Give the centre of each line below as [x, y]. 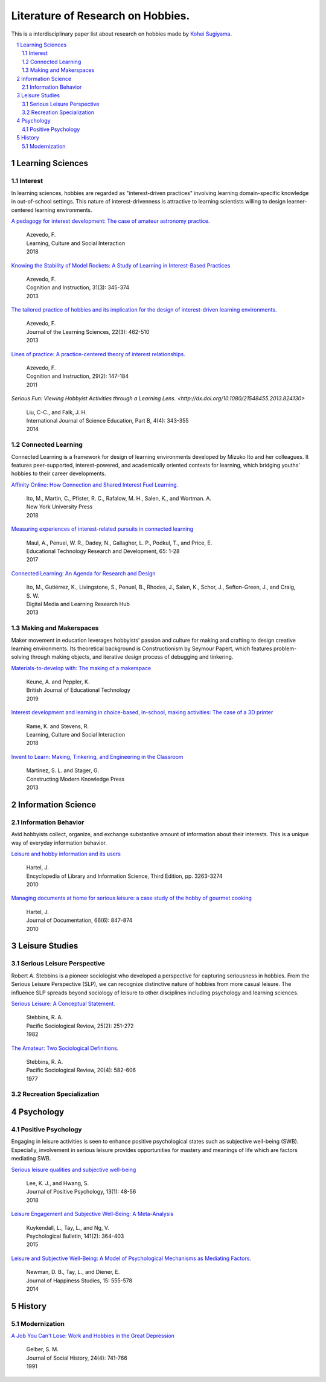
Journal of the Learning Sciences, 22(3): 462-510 [88, 331]
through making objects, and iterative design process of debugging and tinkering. [132, 657]
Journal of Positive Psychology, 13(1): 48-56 [81, 1192]
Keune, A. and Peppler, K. [58, 682]
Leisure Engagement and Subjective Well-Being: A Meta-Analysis [92, 1214]
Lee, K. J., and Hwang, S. [58, 1183]
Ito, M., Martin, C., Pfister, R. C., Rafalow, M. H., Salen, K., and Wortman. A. [119, 499]
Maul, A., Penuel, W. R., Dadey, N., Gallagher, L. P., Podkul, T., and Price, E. [119, 543]
